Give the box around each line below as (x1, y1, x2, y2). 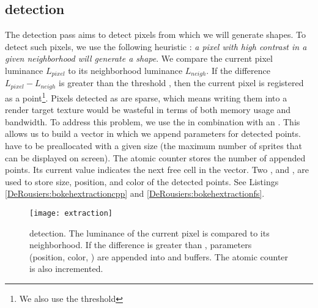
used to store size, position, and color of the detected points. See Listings (5, 175, 279, 188)
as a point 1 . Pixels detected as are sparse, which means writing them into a (5, 89, 287, 104)
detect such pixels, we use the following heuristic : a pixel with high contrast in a (5, 40, 307, 53)
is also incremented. (29, 262, 103, 275)
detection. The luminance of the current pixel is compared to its (29, 226, 270, 239)
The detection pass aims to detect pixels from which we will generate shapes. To (5, 28, 306, 41)
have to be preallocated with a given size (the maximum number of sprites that (5, 139, 303, 152)
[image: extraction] (29, 208, 113, 218)
